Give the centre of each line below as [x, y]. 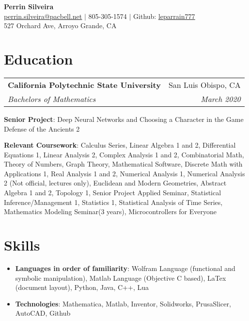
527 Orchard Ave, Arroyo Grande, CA [60, 25]
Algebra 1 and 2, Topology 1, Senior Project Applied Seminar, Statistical [113, 193]
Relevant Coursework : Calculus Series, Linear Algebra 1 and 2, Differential [120, 145]
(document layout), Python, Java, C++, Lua [82, 287]
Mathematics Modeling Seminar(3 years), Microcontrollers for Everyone [110, 211]
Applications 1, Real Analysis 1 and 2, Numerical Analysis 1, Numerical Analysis [124, 173]
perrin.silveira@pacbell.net [43, 16]
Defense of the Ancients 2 [42, 128]
